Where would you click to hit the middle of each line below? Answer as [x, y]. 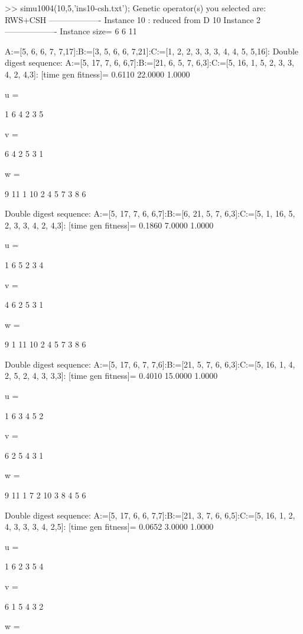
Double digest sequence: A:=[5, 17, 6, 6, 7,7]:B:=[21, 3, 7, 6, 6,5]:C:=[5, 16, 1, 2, [150, 515]
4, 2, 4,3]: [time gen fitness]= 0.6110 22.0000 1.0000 [97, 74]
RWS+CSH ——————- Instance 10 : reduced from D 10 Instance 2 [133, 19]
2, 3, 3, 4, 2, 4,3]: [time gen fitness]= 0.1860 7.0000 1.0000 [109, 225]
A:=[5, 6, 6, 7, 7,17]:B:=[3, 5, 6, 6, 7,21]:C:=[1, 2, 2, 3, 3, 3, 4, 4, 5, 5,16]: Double [152, 51]
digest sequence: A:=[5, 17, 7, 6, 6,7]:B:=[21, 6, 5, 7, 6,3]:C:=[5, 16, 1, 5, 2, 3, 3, [149, 62]
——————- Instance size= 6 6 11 [71, 31]
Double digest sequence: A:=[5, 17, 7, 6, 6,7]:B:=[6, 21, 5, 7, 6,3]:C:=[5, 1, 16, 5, [150, 213]
